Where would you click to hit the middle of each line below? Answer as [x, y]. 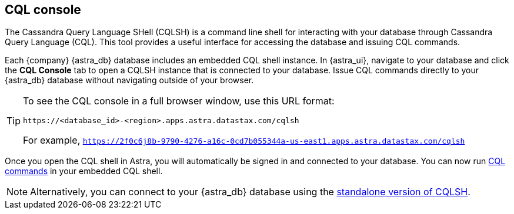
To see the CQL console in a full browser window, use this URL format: [179, 101]
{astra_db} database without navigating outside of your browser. [129, 80]
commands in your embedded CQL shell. [84, 171]
